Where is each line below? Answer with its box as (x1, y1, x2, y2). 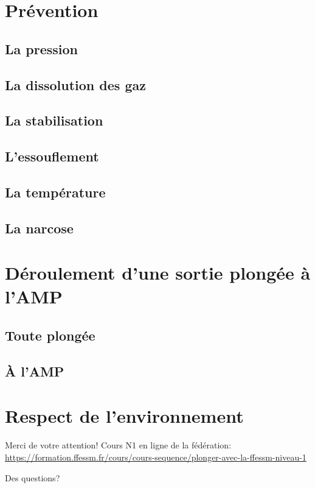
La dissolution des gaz (5, 75, 146, 94)
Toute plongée (5, 326, 95, 345)
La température (5, 182, 106, 201)
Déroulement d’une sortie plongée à (5, 260, 311, 285)
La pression (5, 39, 78, 58)
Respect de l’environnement (5, 403, 244, 428)
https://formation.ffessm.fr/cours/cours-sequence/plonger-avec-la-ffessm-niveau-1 (5, 450, 306, 463)
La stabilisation (5, 111, 103, 130)
